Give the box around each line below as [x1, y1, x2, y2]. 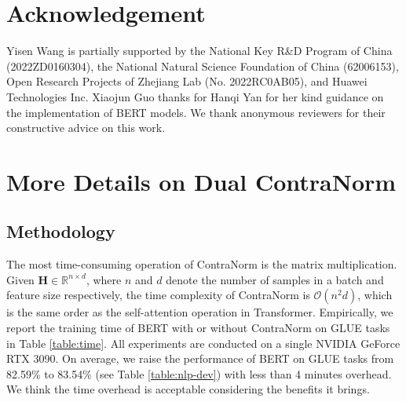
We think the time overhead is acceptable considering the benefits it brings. [6, 381, 370, 397]
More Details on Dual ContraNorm [6, 165, 397, 197]
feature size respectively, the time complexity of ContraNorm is [6, 287, 310, 303]
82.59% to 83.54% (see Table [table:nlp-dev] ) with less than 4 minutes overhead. [6, 365, 392, 382]
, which [357, 287, 393, 303]
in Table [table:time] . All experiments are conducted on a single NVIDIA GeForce [6, 334, 401, 351]
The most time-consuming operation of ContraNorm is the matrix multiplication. [6, 256, 397, 272]
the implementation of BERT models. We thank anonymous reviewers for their [6, 104, 386, 120]
